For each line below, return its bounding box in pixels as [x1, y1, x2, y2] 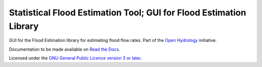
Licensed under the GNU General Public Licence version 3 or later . [9, 55, 142, 61]
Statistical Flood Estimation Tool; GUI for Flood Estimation [9, 7, 246, 18]
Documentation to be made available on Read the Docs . [9, 46, 120, 52]
